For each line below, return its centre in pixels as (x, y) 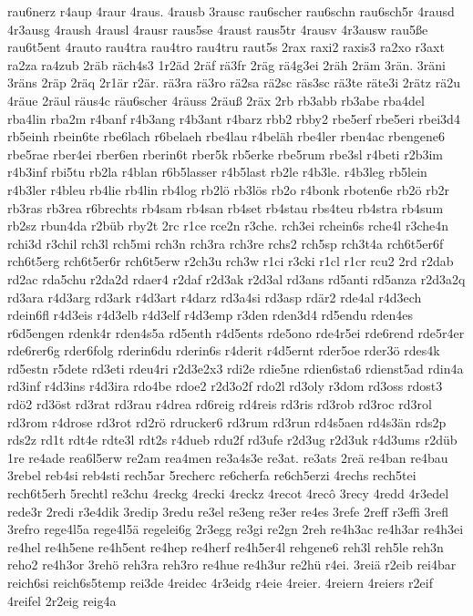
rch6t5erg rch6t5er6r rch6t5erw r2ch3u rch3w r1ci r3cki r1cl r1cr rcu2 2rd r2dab (231, 261)
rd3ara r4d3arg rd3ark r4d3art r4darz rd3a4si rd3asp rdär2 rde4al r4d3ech (215, 297)
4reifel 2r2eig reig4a (62, 600)
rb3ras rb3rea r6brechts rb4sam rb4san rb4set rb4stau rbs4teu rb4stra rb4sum (226, 207)
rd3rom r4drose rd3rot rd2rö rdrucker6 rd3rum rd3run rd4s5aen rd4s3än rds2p (227, 421)
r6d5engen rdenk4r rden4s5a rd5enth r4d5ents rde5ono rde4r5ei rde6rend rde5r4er (236, 332)
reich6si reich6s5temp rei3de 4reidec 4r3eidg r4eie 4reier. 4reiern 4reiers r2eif (220, 582)
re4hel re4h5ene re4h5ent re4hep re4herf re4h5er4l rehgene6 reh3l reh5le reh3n (226, 546)
